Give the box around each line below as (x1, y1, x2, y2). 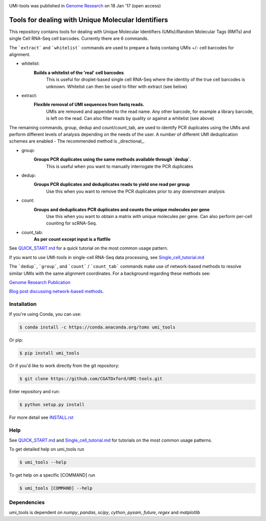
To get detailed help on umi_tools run (9, 446, 85, 452)
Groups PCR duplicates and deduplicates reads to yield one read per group (33, 182, 190, 187)
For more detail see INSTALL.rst (9, 414, 74, 420)
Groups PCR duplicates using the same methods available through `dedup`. (33, 156, 192, 162)
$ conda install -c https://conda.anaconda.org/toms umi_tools (19, 324, 176, 330)
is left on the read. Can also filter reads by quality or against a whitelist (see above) (46, 115, 214, 121)
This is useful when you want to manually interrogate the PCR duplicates (46, 163, 194, 169)
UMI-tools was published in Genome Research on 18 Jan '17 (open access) (9, 3, 161, 8)
